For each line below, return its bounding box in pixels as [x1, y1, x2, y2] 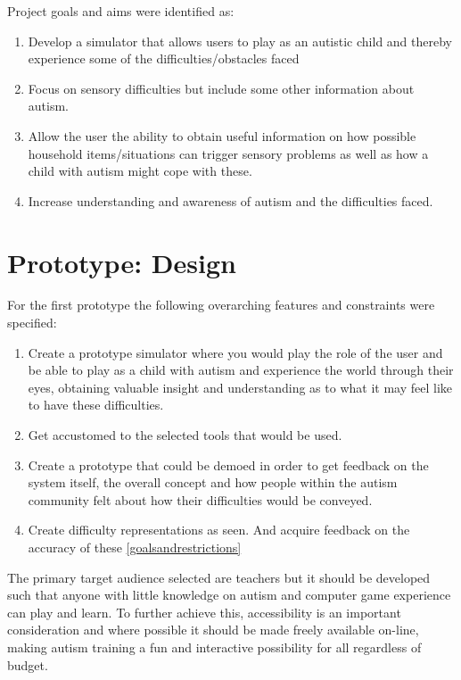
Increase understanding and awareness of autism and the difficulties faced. [28, 191, 433, 210]
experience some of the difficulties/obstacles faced [28, 49, 300, 68]
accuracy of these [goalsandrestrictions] [28, 538, 242, 556]
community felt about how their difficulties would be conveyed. [28, 490, 373, 509]
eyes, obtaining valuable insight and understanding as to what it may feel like [28, 377, 452, 396]
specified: [7, 313, 57, 332]
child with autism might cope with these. [28, 162, 252, 180]
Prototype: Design [7, 244, 236, 280]
